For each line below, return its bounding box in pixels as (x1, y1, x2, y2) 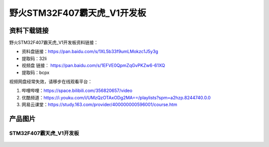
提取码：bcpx (21, 70, 50, 75)
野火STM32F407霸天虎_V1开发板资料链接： (9, 40, 99, 46)
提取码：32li (21, 55, 47, 62)
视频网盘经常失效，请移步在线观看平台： (9, 78, 92, 84)
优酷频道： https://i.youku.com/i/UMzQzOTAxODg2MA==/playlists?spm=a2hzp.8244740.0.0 (21, 94, 211, 100)
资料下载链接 (9, 26, 49, 35)
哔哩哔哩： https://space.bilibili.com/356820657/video (21, 87, 133, 94)
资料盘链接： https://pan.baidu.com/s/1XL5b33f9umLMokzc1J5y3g (21, 49, 158, 55)
